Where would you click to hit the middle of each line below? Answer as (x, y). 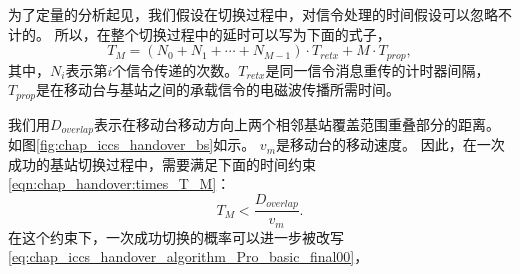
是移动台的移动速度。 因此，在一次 (390, 144)
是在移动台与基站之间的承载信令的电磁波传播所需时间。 (218, 89)
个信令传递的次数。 (175, 69)
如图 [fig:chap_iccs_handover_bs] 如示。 (132, 144)
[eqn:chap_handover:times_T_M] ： (119, 183)
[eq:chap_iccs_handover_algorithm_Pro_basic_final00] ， (188, 256)
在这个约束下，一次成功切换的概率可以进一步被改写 (176, 236)
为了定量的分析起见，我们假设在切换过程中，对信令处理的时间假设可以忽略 (253, 14)
